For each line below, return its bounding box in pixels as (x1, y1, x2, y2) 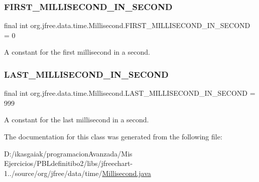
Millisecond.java (102, 167, 151, 178)
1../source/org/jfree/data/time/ (4, 167, 102, 178)
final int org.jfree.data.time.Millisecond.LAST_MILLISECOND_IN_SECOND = (4, 88, 255, 98)
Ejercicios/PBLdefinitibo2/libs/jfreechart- (4, 158, 133, 168)
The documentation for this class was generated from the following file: (4, 131, 222, 141)
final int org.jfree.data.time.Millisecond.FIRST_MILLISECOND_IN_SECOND (4, 20, 250, 31)
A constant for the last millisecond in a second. (4, 114, 149, 125)
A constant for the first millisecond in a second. (4, 47, 150, 57)
